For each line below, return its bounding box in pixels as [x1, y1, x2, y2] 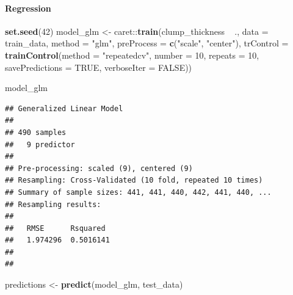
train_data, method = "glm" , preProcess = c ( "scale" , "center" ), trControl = [5, 37, 289, 49]
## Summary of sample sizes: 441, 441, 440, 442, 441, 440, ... [5, 188, 272, 197]
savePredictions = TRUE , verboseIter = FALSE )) [5, 60, 192, 73]
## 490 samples [5, 128, 67, 137]
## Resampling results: [5, 200, 101, 209]
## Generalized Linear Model [5, 104, 123, 113]
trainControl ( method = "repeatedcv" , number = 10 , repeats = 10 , [5, 48, 259, 61]
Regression [5, 1, 51, 14]
